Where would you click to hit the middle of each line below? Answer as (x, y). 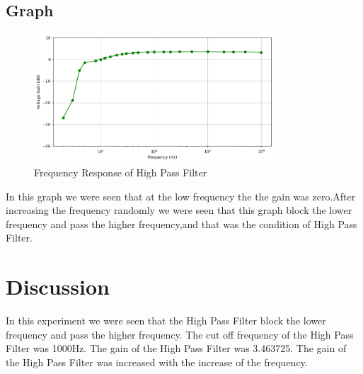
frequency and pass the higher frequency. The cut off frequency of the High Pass (180, 334)
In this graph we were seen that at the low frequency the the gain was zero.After (181, 196)
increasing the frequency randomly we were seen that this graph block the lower (179, 210)
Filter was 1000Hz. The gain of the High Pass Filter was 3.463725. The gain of (176, 348)
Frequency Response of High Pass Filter (121, 172)
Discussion (58, 287)
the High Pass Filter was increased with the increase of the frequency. (157, 362)
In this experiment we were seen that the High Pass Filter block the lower (166, 320)
